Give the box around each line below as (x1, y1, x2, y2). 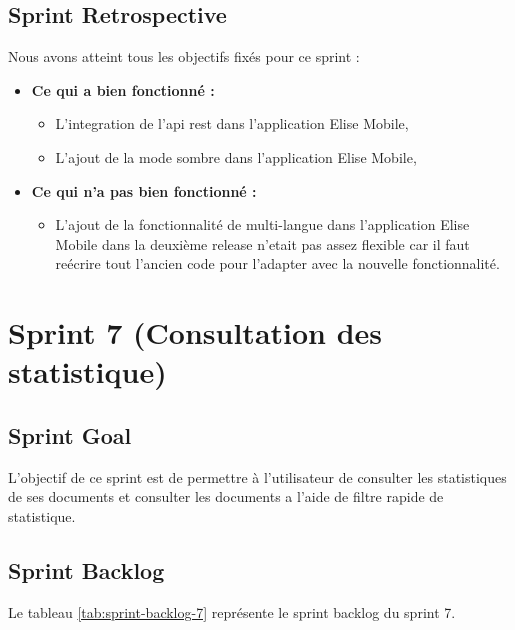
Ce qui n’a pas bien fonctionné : (31, 180, 257, 201)
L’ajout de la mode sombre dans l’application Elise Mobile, (55, 146, 417, 167)
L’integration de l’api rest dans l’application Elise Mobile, (55, 113, 409, 134)
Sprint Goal (8, 419, 132, 450)
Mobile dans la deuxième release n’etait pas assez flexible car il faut (55, 233, 470, 254)
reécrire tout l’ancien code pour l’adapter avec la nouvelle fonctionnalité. (55, 253, 500, 274)
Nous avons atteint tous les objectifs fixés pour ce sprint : (8, 46, 360, 67)
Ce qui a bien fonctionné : (31, 79, 215, 100)
